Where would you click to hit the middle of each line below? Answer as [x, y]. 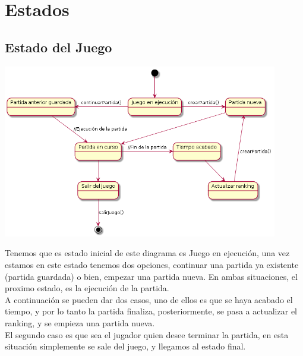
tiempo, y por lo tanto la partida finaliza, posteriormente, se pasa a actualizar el [151, 311]
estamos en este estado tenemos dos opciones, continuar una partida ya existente [152, 264]
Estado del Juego [59, 47]
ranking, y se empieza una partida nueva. [80, 322]
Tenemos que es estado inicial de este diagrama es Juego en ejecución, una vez [147, 253]
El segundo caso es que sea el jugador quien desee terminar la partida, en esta [147, 334]
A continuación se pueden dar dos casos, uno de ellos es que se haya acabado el [149, 299]
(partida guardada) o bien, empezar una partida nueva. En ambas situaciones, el [151, 276]
